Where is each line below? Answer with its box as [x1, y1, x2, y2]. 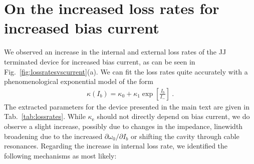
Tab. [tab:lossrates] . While [4, 111, 86, 121]
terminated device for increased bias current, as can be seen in [4, 56, 195, 66]
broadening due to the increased [4, 130, 103, 141]
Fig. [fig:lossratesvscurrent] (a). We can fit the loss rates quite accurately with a [4, 66, 248, 76]
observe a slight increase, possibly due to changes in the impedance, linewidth [4, 120, 243, 131]
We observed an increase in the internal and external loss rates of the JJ [4, 46, 226, 57]
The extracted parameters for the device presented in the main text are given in [4, 101, 249, 111]
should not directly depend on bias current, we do [97, 111, 250, 121]
